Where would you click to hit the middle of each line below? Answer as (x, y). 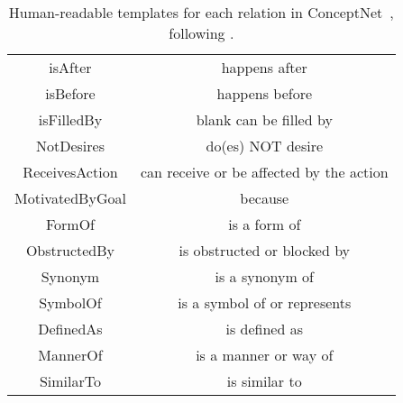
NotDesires (70, 146)
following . (201, 33)
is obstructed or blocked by (265, 250)
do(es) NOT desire (265, 146)
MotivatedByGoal (70, 198)
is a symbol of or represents (265, 302)
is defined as (265, 329)
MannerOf (70, 355)
